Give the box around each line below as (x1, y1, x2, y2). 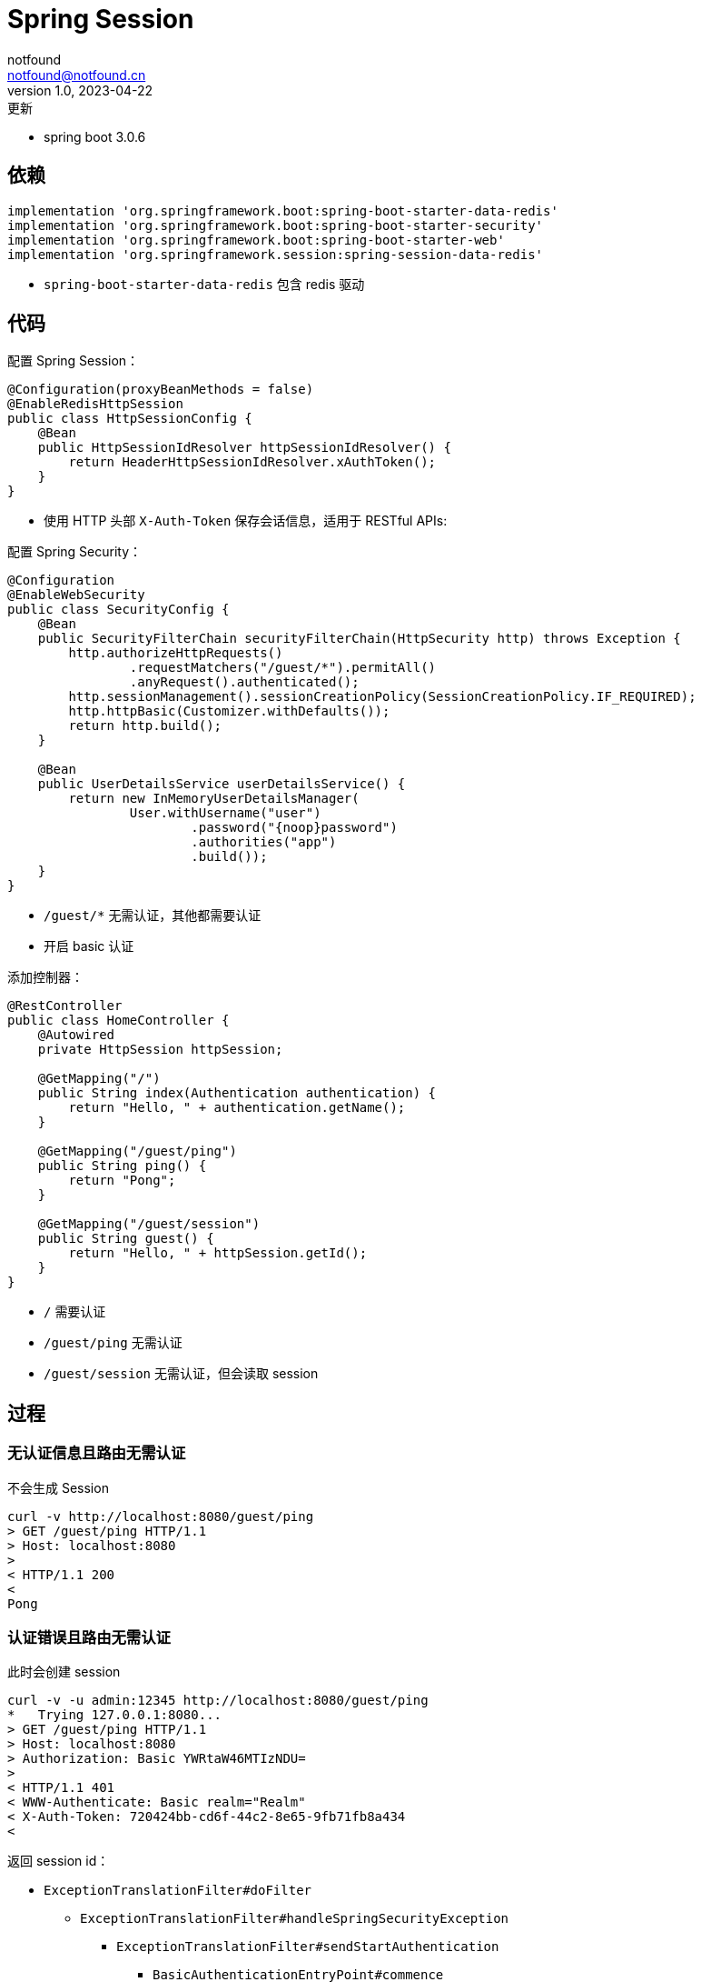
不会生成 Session (7, 1479, 109, 1496)
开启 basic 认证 (44, 938, 134, 955)
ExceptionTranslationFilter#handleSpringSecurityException (80, 1911, 509, 1927)
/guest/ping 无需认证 (44, 1335, 183, 1351)
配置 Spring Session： (7, 353, 140, 369)
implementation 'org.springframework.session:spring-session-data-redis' (7, 246, 544, 262)
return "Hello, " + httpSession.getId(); (68, 1246, 368, 1261)
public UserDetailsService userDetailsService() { (37, 776, 406, 792)
